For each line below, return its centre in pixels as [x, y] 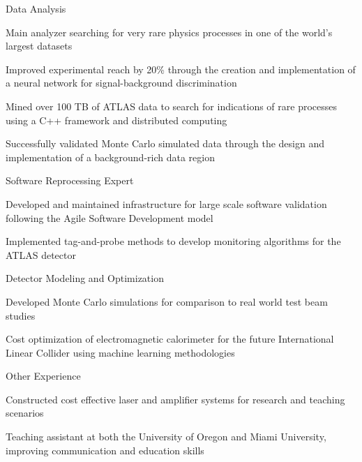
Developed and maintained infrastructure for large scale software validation [166, 203]
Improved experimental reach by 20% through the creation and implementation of [181, 69]
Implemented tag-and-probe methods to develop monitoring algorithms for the [173, 241]
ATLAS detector [41, 254]
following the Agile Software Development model [110, 217]
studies [21, 315]
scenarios [25, 413]
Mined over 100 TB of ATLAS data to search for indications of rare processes [172, 106]
